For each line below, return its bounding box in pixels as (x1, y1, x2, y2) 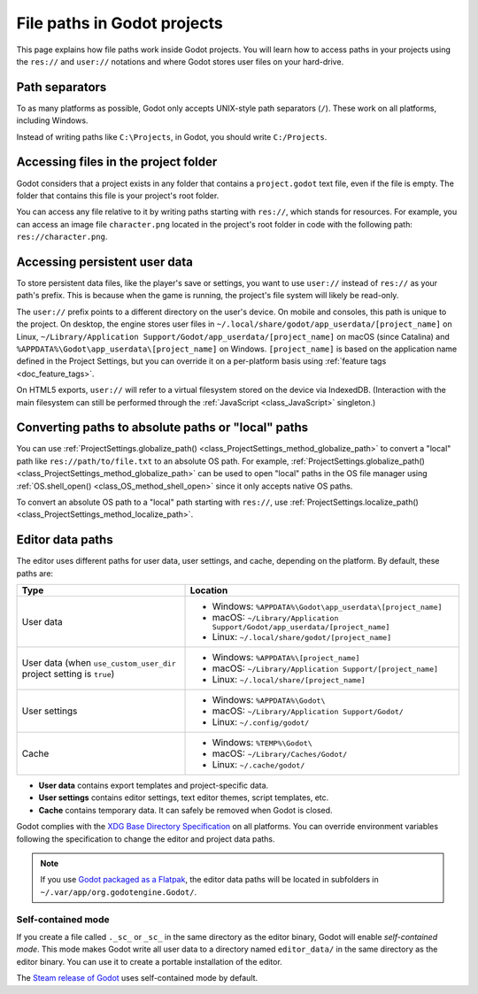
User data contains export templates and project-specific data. (38, 780, 269, 791)
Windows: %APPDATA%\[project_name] (212, 651, 360, 664)
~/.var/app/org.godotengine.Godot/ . (40, 886, 197, 898)
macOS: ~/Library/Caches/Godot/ (212, 748, 348, 760)
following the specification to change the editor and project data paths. (16, 833, 275, 844)
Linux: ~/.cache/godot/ (212, 759, 305, 771)
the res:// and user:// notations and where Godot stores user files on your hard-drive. (16, 56, 344, 66)
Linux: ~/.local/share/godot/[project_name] (212, 631, 392, 643)
